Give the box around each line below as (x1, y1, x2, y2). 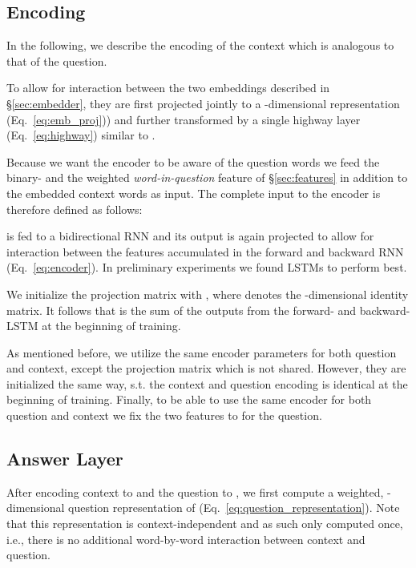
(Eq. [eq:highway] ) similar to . (6, 127, 155, 143)
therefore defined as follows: (6, 200, 143, 217)
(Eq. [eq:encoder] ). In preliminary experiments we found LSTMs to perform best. (6, 259, 407, 276)
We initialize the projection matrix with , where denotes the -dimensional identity (6, 285, 409, 302)
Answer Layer (6, 446, 123, 471)
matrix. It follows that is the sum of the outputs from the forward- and (6, 301, 357, 318)
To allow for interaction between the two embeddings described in (6, 79, 330, 96)
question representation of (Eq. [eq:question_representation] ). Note (68, 499, 400, 516)
